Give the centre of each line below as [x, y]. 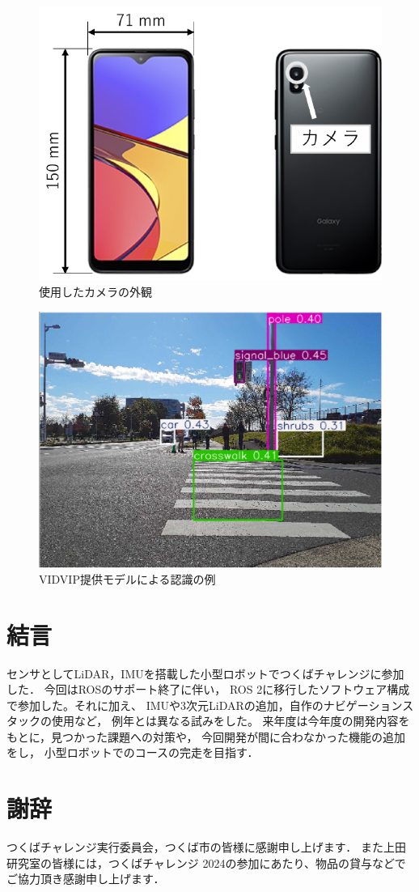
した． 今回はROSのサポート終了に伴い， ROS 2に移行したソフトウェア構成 [208, 689]
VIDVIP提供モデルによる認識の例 [127, 578]
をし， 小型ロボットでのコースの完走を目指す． [133, 752]
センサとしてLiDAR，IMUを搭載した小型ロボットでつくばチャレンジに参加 [205, 673]
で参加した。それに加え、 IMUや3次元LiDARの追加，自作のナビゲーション [205, 705]
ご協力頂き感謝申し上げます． [86, 879]
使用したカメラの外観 [95, 292]
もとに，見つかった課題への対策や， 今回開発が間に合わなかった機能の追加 [206, 736]
